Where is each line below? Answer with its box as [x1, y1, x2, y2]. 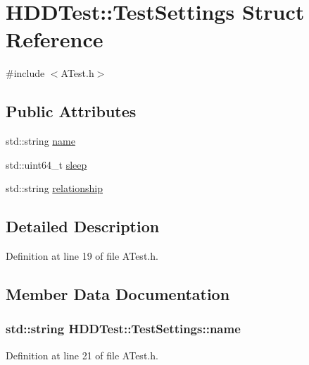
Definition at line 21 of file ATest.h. [6, 347, 158, 362]
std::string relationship [6, 181, 103, 196]
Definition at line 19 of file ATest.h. [6, 249, 158, 263]
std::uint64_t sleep [6, 157, 87, 172]
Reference [6, 25, 103, 54]
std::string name [6, 133, 75, 148]
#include [6, 66, 45, 80]
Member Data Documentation [6, 283, 230, 305]
